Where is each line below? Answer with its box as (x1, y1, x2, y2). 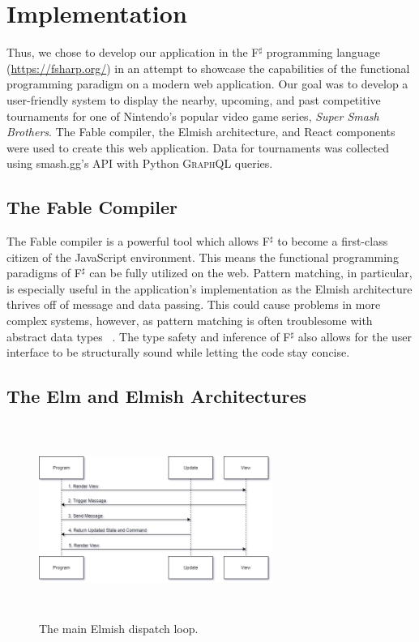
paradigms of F (6, 264, 82, 281)
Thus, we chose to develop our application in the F (6, 44, 259, 61)
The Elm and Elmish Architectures (6, 383, 306, 409)
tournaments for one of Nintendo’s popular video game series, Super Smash (6, 107, 379, 124)
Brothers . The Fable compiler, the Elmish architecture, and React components (6, 123, 395, 140)
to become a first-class (277, 233, 388, 250)
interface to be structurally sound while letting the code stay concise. (6, 344, 350, 361)
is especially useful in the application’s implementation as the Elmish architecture (6, 280, 413, 297)
